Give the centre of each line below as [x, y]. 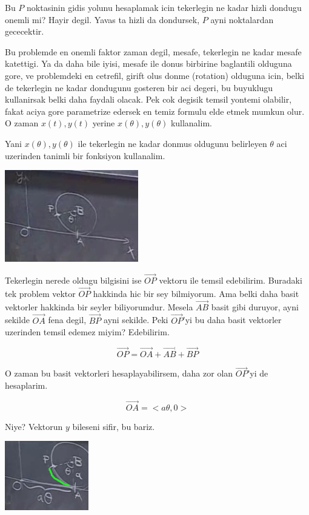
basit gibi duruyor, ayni [255, 306]
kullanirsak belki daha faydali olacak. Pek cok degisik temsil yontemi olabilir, [148, 99]
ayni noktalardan [242, 19]
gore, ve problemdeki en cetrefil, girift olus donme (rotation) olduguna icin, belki [155, 75]
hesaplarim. [26, 385]
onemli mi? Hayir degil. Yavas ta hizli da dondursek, [102, 19]
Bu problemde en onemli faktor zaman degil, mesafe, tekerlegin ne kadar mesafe [153, 51]
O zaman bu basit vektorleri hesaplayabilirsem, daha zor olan [119, 373]
